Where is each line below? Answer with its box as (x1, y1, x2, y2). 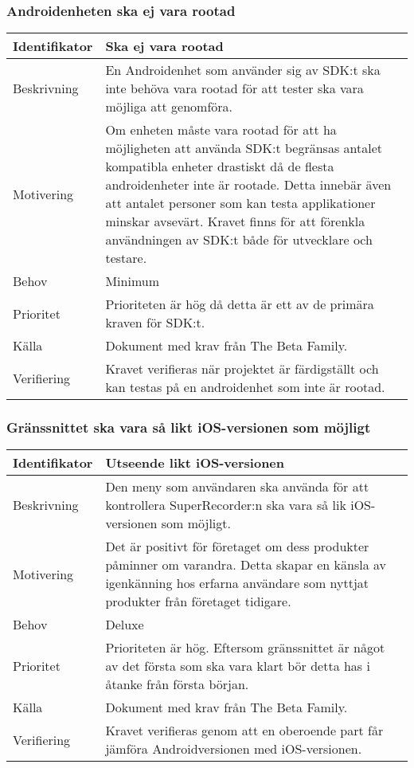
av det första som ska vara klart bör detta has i (105, 656, 370, 676)
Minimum (105, 272, 159, 291)
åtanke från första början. (105, 675, 249, 694)
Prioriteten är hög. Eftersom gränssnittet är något (105, 638, 385, 657)
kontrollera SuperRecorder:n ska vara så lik (105, 496, 346, 515)
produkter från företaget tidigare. (105, 592, 291, 611)
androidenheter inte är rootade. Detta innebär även (105, 175, 392, 194)
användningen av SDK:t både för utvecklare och (105, 230, 373, 249)
